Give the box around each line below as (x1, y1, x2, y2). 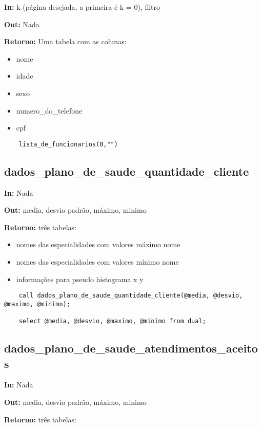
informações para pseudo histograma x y (16, 273, 144, 284)
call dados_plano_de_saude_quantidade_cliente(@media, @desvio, (18, 292, 243, 300)
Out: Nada (4, 18, 39, 29)
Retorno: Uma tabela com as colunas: (4, 36, 127, 47)
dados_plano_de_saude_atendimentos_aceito (4, 340, 258, 356)
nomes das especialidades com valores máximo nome (16, 239, 180, 250)
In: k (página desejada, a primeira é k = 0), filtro (4, 2, 160, 12)
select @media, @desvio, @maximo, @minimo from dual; (18, 318, 206, 325)
